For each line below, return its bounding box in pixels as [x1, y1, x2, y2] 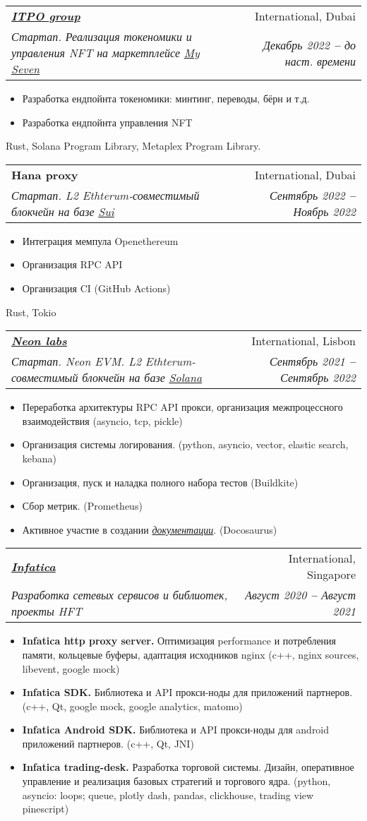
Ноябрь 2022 [293, 203, 356, 220]
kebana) [22, 450, 57, 465]
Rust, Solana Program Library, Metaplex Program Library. [6, 138, 261, 153]
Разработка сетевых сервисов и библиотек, [11, 587, 228, 604]
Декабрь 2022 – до [263, 36, 356, 53]
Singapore [307, 566, 356, 583]
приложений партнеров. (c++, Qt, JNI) [22, 736, 194, 750]
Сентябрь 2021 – [270, 353, 356, 370]
